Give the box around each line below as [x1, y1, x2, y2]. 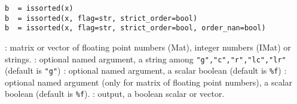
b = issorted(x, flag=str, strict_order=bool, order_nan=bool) [5, 24, 266, 33]
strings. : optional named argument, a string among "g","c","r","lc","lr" [5, 52, 286, 65]
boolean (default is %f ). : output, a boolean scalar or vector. [5, 87, 225, 100]
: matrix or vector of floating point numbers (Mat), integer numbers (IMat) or [5, 40, 291, 53]
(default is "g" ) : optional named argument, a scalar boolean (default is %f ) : [5, 64, 287, 77]
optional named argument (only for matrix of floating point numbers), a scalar [5, 75, 293, 88]
